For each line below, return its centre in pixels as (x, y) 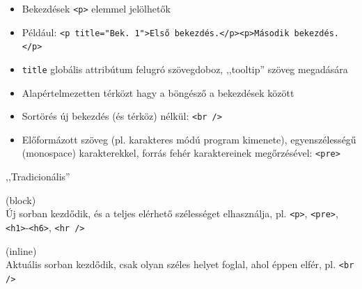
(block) (21, 200)
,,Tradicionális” (38, 177)
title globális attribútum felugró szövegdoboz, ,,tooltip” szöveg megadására (185, 69)
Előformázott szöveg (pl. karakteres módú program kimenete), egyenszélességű (189, 139)
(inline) (21, 250)
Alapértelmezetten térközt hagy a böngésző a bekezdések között (158, 92)
